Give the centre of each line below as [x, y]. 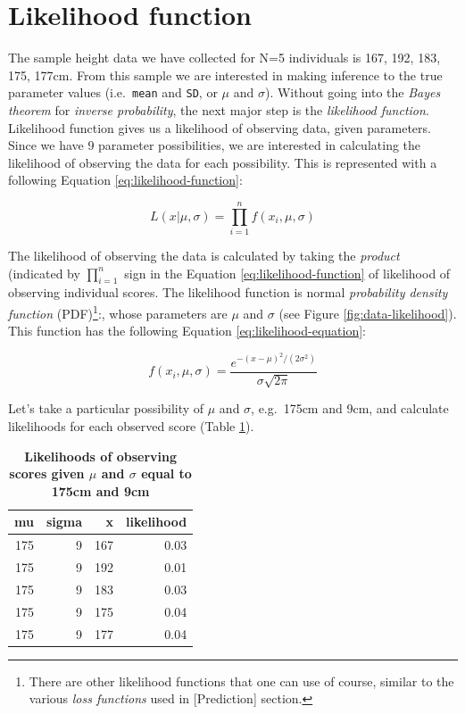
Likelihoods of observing [100, 456]
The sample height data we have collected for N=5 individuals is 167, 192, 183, [224, 58]
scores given [47, 473]
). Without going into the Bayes [353, 92]
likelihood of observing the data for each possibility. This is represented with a [223, 162]
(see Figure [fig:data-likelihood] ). [368, 313]
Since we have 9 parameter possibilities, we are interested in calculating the [215, 145]
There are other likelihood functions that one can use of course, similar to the [241, 681]
